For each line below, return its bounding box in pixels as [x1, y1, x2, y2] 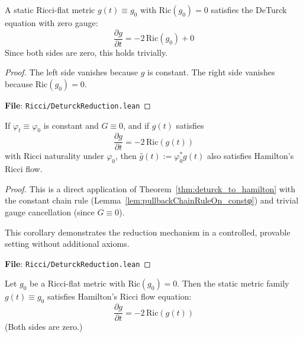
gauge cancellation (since [5, 205, 95, 218]
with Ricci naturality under [5, 150, 104, 162]
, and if [123, 119, 150, 131]
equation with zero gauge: [5, 17, 98, 28]
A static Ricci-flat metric [5, 4, 95, 15]
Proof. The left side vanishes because [5, 66, 138, 78]
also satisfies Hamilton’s [207, 150, 294, 162]
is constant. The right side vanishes [147, 66, 275, 78]
